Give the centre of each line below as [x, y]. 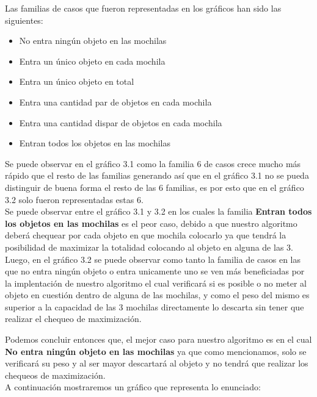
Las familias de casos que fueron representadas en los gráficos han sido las [143, 8]
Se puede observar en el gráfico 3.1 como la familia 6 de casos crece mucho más [153, 163]
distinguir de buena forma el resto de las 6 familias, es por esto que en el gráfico [155, 187]
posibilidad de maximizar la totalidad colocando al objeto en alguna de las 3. [149, 247]
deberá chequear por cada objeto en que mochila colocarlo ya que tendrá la [146, 235]
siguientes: [24, 20]
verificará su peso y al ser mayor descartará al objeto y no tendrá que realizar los [157, 363]
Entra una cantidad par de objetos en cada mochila [115, 102]
